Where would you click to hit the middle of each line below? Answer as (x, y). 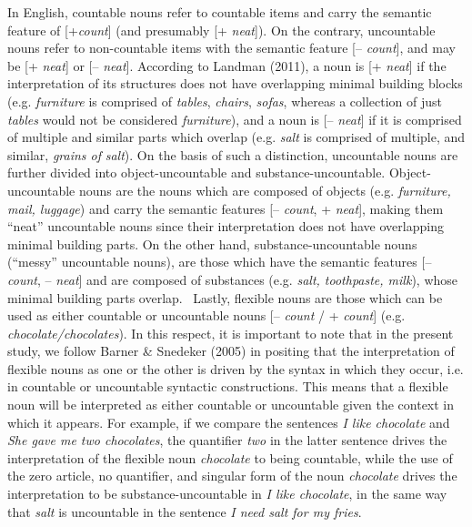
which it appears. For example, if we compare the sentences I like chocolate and (229, 422)
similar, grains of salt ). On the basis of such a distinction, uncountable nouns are (233, 154)
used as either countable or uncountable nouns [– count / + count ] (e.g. (206, 315)
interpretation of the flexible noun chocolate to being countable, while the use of (230, 457)
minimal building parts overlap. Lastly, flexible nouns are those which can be (225, 297)
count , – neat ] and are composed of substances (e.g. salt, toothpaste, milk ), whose (233, 279)
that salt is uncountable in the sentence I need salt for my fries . (185, 511)
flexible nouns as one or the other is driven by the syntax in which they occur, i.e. (236, 368)
